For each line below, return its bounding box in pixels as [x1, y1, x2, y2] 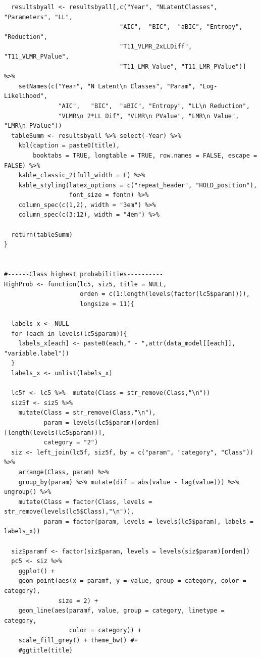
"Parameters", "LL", [4, 13, 73, 21]
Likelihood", [4, 92, 47, 100]
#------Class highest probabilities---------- [4, 271, 163, 278]
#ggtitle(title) [18, 646, 73, 654]
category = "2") [43, 439, 98, 446]
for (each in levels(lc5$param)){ [11, 330, 127, 337]
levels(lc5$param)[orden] [73, 419, 160, 426]
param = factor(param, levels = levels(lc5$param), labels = [43, 518, 253, 525]
